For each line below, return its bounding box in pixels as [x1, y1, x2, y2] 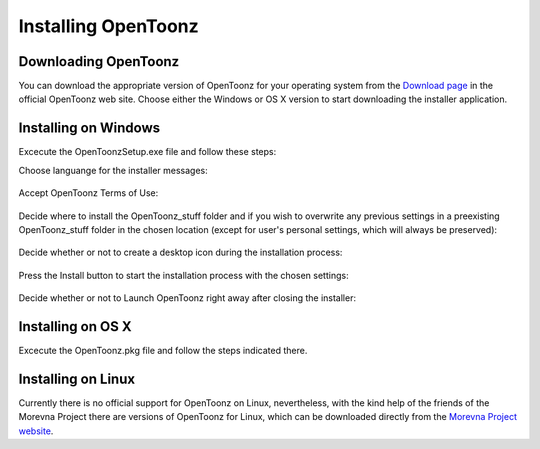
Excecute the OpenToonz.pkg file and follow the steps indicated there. [18, 345, 308, 356]
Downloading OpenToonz [18, 53, 180, 70]
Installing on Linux [18, 370, 135, 387]
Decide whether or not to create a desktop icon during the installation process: [18, 246, 343, 259]
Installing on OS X [18, 318, 132, 335]
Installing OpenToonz [18, 15, 199, 37]
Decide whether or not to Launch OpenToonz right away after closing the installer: [18, 292, 357, 304]
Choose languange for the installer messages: [18, 164, 209, 176]
